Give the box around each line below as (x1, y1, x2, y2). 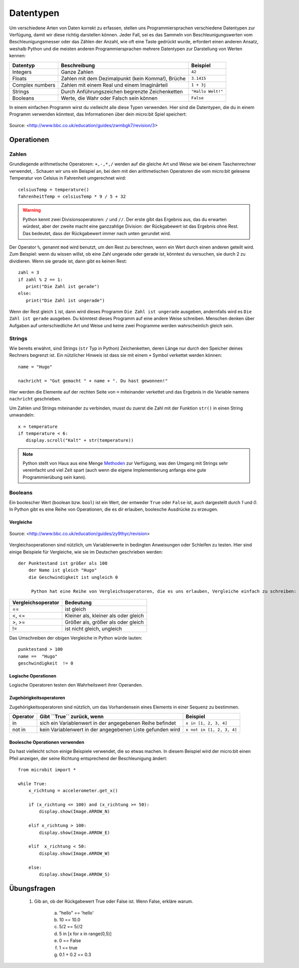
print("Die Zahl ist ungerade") (25, 297, 105, 303)
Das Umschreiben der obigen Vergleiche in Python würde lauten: (9, 635, 143, 641)
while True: (18, 781, 47, 787)
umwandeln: (9, 412, 35, 418)
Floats (12, 75, 27, 82)
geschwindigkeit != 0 (18, 661, 74, 666)
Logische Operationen (9, 673, 57, 679)
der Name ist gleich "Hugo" (28, 567, 97, 573)
